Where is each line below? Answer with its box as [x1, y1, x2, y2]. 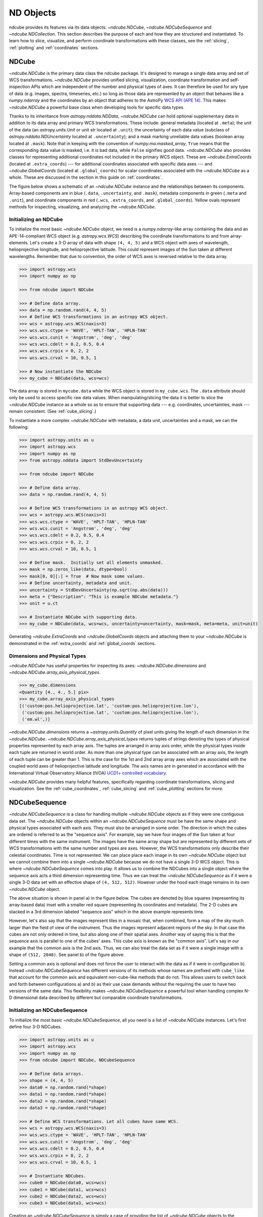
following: [9, 424, 29, 430]
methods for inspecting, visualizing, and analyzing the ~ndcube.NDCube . [9, 204, 156, 210]
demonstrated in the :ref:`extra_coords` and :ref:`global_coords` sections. [9, 640, 156, 646]
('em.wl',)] [22, 717, 51, 722]
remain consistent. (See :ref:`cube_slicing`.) [9, 408, 96, 414]
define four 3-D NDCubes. [9, 1024, 62, 1030]
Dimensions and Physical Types [9, 652, 86, 659]
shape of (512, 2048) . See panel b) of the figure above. [9, 952, 125, 958]
